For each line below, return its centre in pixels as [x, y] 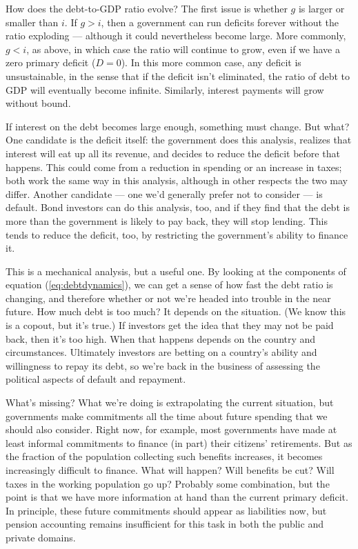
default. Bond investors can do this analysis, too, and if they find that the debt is [178, 207]
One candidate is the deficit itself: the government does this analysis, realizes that [179, 140]
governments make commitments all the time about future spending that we [167, 416]
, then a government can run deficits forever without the [220, 22]
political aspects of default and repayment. [96, 379]
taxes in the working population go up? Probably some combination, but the [168, 483]
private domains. [41, 537]
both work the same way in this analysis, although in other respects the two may [177, 180]
